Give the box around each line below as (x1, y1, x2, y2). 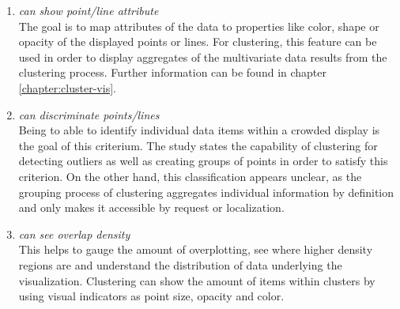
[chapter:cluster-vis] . (18, 79, 116, 96)
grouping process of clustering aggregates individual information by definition (18, 183, 394, 200)
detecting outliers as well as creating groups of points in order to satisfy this (18, 153, 388, 169)
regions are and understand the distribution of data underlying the (18, 256, 342, 273)
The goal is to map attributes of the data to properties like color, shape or (18, 17, 379, 34)
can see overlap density (18, 225, 130, 242)
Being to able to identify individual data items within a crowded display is (18, 122, 380, 138)
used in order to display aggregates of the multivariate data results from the (18, 48, 387, 65)
